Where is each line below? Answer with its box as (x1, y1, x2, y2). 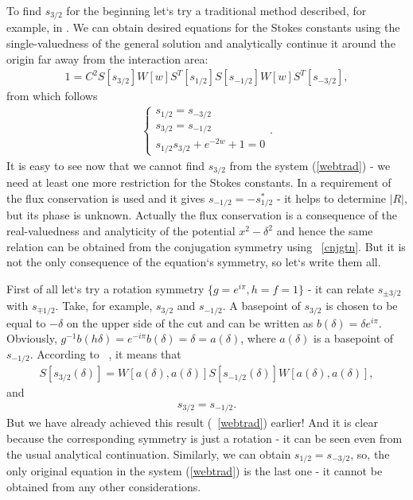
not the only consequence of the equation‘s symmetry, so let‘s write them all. (6, 254, 381, 270)
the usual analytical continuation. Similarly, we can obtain (6, 445, 291, 462)
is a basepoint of (314, 330, 394, 347)
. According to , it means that (29, 345, 181, 362)
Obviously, (6, 330, 57, 347)
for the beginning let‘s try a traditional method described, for (66, 2, 367, 18)
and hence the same (276, 223, 373, 239)
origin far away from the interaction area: (6, 50, 208, 67)
